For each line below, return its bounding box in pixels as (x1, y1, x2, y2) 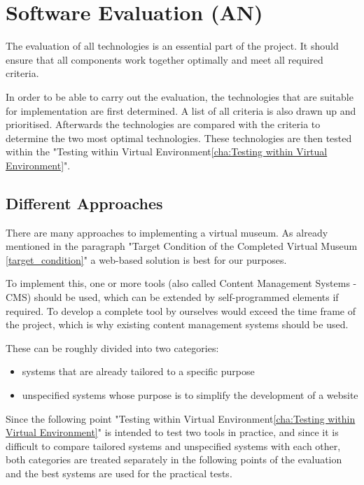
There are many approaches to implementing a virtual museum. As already (6, 225, 328, 239)
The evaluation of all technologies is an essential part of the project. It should (6, 38, 339, 53)
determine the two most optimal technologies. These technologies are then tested (6, 130, 352, 145)
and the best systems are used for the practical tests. (6, 465, 232, 480)
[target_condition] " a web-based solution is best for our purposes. (6, 252, 287, 267)
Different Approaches (6, 192, 163, 213)
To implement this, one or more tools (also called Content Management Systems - (6, 276, 357, 290)
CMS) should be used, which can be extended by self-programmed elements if (6, 290, 339, 304)
